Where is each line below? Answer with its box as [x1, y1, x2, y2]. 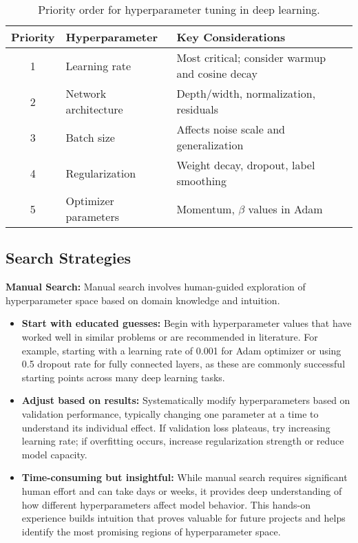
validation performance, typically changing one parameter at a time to [21, 406, 319, 420]
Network [65, 85, 107, 101]
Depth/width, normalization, [176, 85, 316, 101]
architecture [65, 101, 123, 117]
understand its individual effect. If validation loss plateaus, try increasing [21, 420, 330, 434]
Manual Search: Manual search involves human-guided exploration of [6, 279, 306, 294]
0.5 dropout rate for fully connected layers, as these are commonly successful [21, 356, 346, 371]
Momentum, [176, 200, 235, 217]
